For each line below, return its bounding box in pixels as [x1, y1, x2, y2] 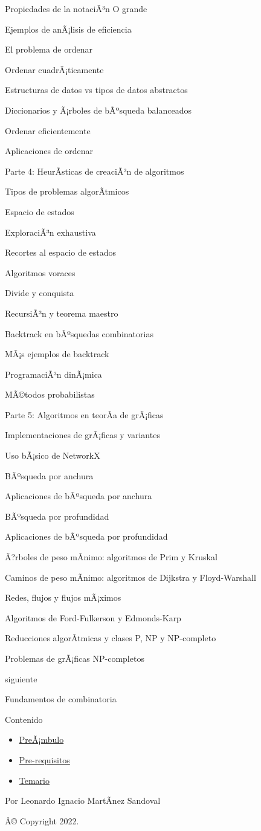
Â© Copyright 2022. [5, 814, 79, 827]
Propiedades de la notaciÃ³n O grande [5, 2, 147, 15]
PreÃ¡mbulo [19, 733, 64, 746]
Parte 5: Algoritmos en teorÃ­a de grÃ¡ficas [5, 408, 164, 421]
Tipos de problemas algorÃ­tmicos [5, 185, 129, 198]
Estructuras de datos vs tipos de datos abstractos [5, 83, 188, 96]
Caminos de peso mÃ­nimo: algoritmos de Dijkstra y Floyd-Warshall [5, 571, 256, 583]
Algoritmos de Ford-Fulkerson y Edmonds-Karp [5, 611, 181, 624]
